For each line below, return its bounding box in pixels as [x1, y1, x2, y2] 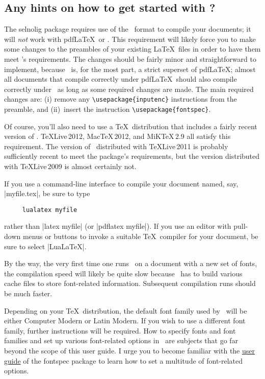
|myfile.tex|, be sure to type [4, 188, 90, 199]
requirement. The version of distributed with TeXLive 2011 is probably [4, 140, 228, 151]
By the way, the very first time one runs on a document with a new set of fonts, [4, 258, 257, 269]
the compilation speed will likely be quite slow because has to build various [4, 268, 243, 278]
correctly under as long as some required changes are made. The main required [4, 83, 254, 94]
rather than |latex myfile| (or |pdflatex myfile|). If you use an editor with [4, 221, 231, 231]
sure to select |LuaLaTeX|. [4, 241, 87, 251]
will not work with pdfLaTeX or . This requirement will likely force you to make [4, 33, 256, 44]
